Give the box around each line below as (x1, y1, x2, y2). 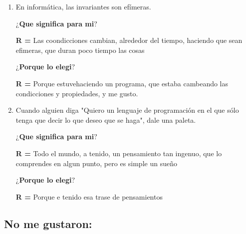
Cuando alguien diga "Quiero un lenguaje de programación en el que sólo (15, 105, 239, 115)
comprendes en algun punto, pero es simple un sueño (15, 158, 177, 168)
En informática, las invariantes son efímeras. (15, 1, 151, 11)
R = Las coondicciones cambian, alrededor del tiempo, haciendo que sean (15, 35, 243, 45)
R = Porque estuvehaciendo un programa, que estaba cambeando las (15, 78, 229, 88)
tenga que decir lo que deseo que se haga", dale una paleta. (15, 114, 196, 125)
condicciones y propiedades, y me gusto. (15, 88, 138, 98)
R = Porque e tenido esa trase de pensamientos (15, 191, 163, 202)
